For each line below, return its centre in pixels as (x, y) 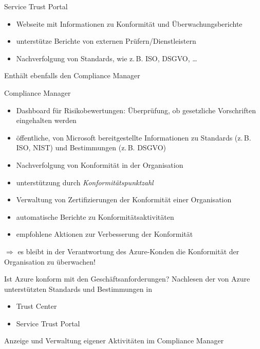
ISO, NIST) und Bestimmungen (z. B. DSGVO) (91, 147)
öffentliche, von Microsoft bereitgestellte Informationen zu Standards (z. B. (134, 137)
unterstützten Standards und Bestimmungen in (78, 289)
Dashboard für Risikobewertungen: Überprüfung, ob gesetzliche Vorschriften (136, 110)
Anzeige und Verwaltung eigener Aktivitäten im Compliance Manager (114, 341)
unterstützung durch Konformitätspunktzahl (85, 182)
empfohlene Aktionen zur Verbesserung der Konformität (105, 234)
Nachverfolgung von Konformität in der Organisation (100, 164)
